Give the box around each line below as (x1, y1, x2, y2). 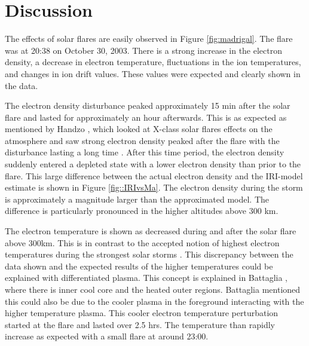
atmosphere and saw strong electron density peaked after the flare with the (5, 134, 280, 146)
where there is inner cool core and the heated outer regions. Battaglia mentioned (5, 283, 301, 295)
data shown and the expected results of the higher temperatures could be (5, 259, 273, 272)
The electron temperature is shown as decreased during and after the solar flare (5, 225, 296, 237)
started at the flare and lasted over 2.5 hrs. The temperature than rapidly (5, 318, 276, 330)
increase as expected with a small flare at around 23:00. (5, 330, 209, 342)
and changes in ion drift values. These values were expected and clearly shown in (5, 67, 301, 79)
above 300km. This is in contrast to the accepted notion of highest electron (5, 236, 280, 249)
